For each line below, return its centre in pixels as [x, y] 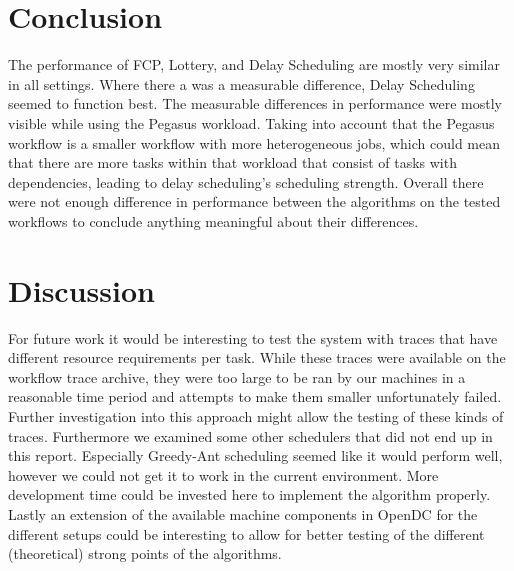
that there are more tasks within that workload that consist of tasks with [232, 162]
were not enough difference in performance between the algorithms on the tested [254, 201]
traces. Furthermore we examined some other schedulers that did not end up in [250, 435]
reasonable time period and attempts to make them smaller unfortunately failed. [255, 396]
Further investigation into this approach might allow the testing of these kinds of [256, 415]
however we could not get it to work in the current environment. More [223, 474]
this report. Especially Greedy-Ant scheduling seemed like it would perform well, [255, 455]
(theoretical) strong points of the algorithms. [145, 553]
